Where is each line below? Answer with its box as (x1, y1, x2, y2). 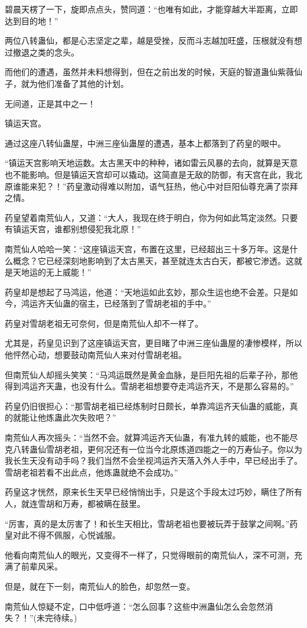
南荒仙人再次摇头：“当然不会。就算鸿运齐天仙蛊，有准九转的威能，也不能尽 (5, 431, 298, 444)
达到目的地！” (5, 14, 58, 27)
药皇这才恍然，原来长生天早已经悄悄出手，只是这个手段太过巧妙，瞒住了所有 (5, 486, 302, 498)
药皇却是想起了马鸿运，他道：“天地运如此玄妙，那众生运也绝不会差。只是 (5, 285, 290, 298)
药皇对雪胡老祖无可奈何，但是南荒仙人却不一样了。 (5, 317, 203, 329)
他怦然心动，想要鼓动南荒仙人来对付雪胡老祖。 (5, 349, 187, 361)
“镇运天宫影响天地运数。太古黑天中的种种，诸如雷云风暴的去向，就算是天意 (5, 157, 298, 169)
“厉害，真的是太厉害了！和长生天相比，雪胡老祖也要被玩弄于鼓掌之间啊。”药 (5, 517, 298, 529)
